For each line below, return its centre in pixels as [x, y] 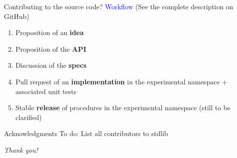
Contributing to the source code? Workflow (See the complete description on [118, 6]
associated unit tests [46, 91]
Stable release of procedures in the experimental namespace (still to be [123, 108]
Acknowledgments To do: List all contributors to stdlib [86, 133]
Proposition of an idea [50, 32]
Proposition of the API [51, 49]
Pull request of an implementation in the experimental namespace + [121, 81]
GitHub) [17, 16]
